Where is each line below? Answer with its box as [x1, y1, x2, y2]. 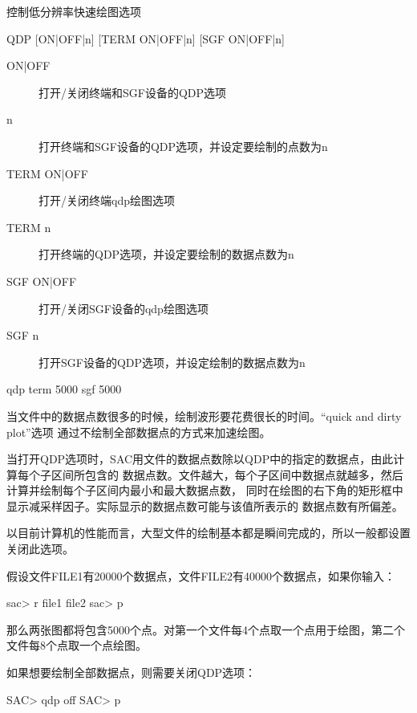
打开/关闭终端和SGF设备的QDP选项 [38, 84, 227, 100]
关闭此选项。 [6, 540, 74, 557]
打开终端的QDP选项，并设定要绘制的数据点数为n [38, 246, 294, 263]
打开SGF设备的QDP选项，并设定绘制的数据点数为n [38, 353, 306, 370]
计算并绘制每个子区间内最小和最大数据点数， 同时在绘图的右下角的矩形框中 [6, 482, 403, 499]
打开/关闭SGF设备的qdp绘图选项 [38, 299, 208, 316]
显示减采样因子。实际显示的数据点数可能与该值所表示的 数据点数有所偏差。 [6, 497, 403, 514]
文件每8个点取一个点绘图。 [6, 637, 147, 654]
